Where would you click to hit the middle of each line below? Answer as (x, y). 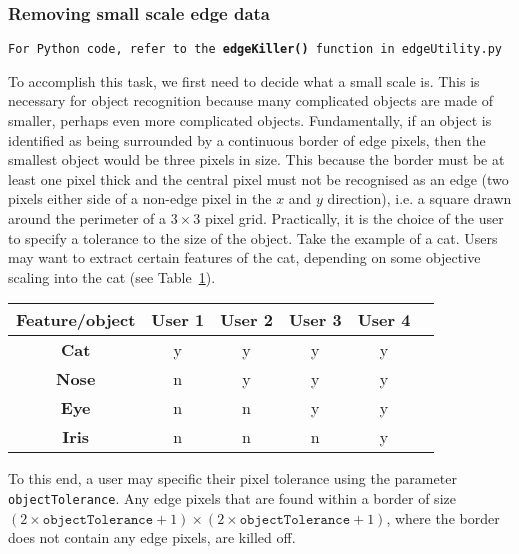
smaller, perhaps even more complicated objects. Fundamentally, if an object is (250, 120)
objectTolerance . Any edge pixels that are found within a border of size (232, 498)
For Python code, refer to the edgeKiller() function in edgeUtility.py (255, 49)
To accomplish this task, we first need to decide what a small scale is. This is (244, 80)
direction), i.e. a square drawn (419, 198)
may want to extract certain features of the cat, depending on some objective (244, 257)
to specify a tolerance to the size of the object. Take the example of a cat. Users (253, 237)
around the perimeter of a (87, 218)
